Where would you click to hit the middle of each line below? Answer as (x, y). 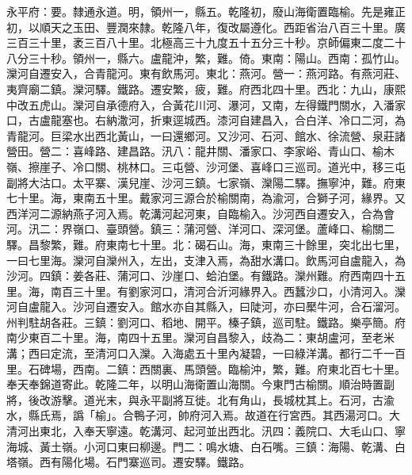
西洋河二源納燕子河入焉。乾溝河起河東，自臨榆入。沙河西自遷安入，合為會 (200, 213)
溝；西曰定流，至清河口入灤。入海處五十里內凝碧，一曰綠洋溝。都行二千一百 (206, 353)
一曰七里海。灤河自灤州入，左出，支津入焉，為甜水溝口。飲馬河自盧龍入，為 (206, 260)
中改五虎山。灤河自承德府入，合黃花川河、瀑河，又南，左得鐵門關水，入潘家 (206, 104)
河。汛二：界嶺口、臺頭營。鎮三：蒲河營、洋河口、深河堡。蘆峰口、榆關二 (200, 229)
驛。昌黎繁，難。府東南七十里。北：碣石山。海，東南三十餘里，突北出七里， (206, 244)
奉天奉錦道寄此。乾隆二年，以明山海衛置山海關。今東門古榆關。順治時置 (195, 384)
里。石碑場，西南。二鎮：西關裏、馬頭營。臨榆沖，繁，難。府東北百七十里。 (206, 368)
